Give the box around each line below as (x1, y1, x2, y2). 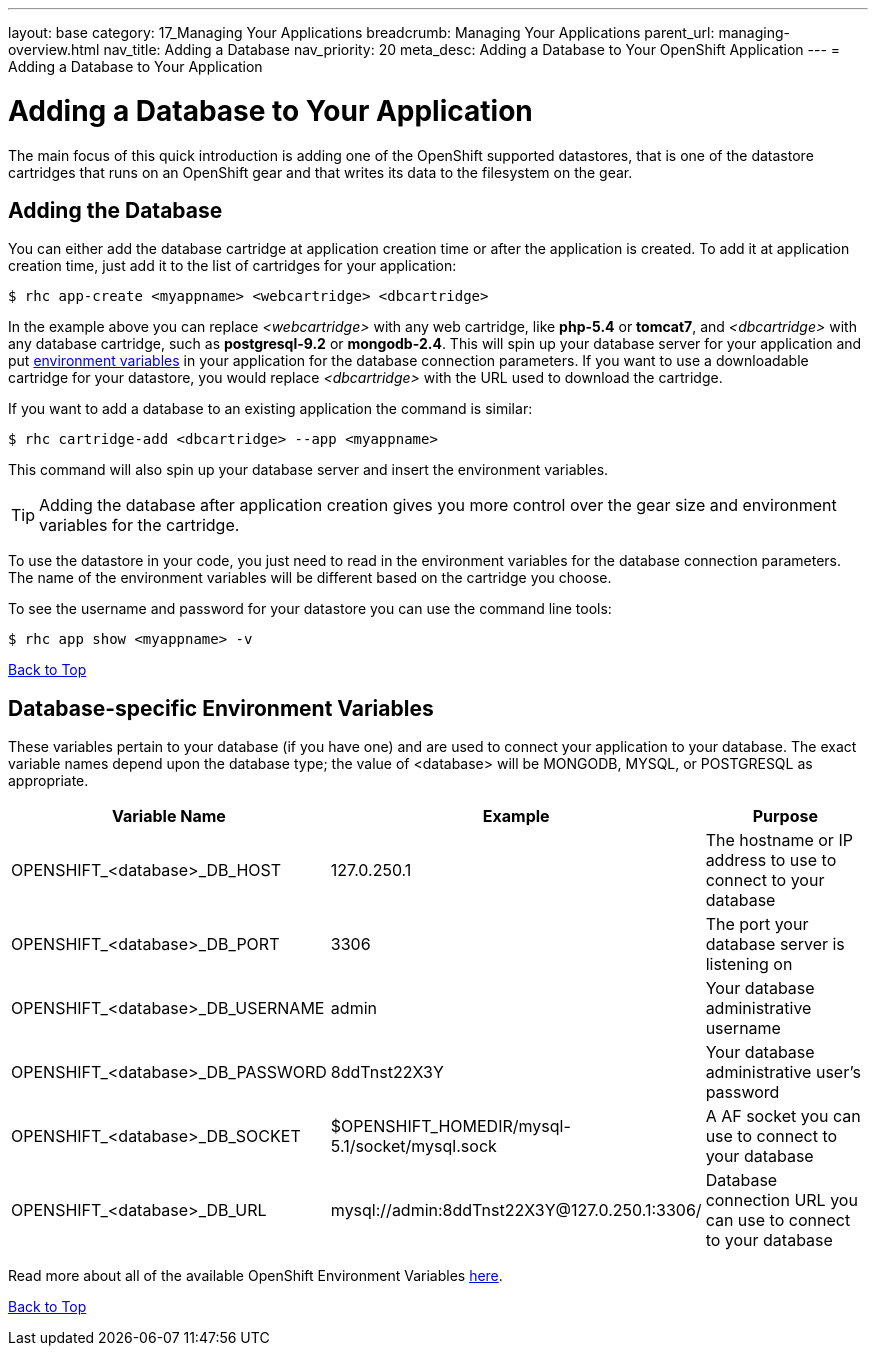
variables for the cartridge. (39, 515, 240, 536)
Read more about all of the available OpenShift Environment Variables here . (8, 1267, 503, 1285)
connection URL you (705, 1190, 858, 1211)
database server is (705, 934, 845, 955)
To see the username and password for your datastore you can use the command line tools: (8, 600, 612, 618)
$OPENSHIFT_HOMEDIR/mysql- (330, 1116, 571, 1137)
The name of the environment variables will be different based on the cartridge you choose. (8, 569, 612, 587)
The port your (705, 914, 809, 935)
